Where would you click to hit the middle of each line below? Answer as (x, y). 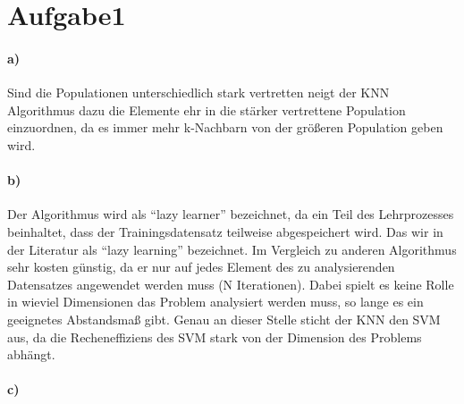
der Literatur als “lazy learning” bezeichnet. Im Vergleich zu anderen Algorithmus (232, 249)
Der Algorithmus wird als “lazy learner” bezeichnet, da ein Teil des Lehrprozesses (231, 214)
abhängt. (31, 354)
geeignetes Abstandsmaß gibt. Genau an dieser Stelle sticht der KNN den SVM (224, 319)
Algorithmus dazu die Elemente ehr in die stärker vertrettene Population (207, 109)
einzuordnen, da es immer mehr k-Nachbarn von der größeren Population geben (225, 127)
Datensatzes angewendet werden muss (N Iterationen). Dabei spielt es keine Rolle (231, 284)
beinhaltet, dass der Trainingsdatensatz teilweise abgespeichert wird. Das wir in (225, 231)
